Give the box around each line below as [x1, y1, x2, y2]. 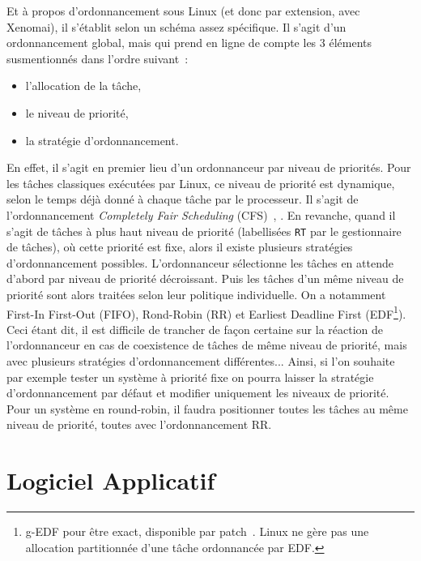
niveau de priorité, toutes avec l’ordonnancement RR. [6, 416, 272, 433]
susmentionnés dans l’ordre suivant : [6, 49, 189, 66]
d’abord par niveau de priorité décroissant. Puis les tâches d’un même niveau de [6, 270, 404, 287]
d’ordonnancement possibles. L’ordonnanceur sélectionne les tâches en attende [6, 254, 393, 271]
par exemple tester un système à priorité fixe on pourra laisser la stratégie [6, 368, 374, 385]
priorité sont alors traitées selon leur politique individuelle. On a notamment [6, 285, 386, 302]
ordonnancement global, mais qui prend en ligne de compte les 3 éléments [6, 34, 372, 51]
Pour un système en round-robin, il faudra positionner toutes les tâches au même [6, 400, 408, 417]
